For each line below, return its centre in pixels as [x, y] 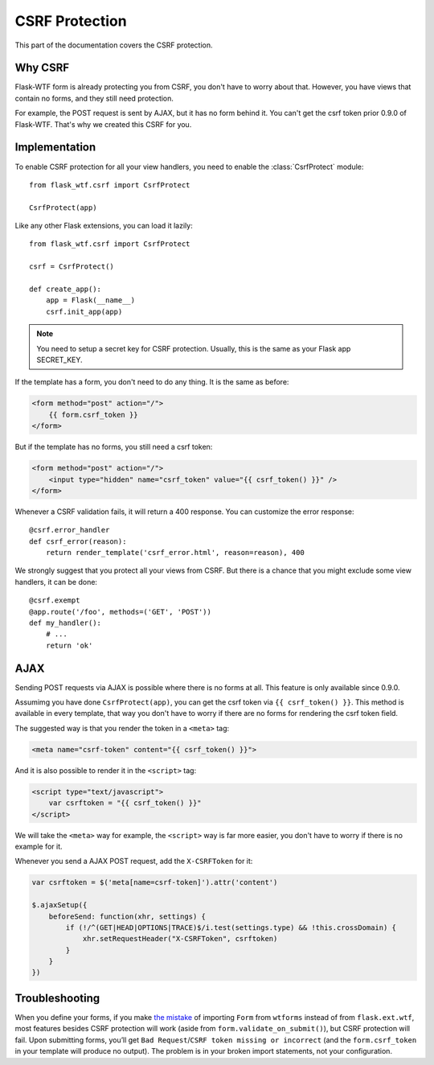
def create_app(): [66, 289]
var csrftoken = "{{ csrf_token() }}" [125, 803]
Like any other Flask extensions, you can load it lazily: [104, 226]
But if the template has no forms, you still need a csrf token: [114, 447]
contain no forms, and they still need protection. [94, 98]
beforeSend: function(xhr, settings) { [127, 916]
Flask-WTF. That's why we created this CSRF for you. [103, 124]
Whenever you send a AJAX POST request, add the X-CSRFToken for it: [134, 861]
